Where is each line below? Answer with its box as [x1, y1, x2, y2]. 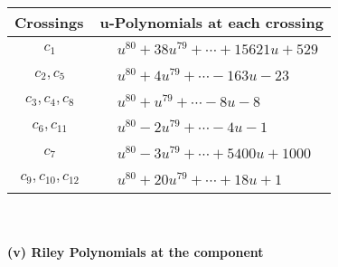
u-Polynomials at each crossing [99, 12, 324, 33]
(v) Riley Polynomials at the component [7, 243, 264, 262]
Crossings [14, 12, 84, 33]
